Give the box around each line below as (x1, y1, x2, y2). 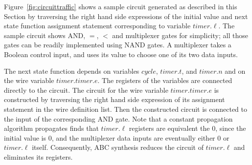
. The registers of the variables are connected (97, 75, 232, 85)
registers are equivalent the (129, 123, 210, 133)
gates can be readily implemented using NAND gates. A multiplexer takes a (4, 40, 231, 50)
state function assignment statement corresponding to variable (4, 21, 191, 31)
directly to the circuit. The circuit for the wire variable (4, 84, 168, 95)
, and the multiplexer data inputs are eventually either (51, 132, 215, 143)
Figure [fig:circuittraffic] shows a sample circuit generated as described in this (4, 1, 237, 11)
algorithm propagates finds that (4, 123, 99, 133)
